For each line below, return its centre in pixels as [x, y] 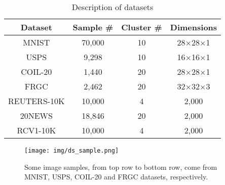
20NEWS [36, 115]
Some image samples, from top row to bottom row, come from [121, 167]
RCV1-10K [36, 130]
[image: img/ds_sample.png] [72, 151]
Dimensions [194, 27]
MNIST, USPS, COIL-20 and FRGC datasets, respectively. [116, 177]
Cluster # [142, 27]
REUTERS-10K [36, 101]
